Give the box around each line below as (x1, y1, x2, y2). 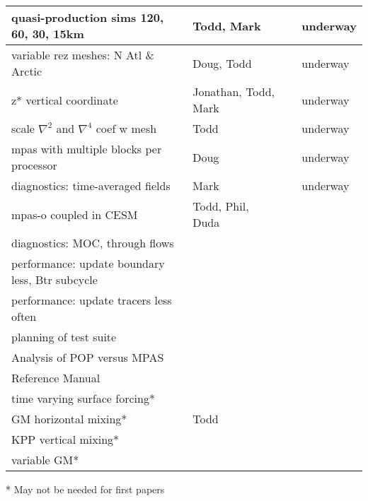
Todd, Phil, (192, 198, 249, 214)
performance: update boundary (11, 255, 165, 271)
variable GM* (11, 452, 79, 468)
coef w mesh (96, 120, 157, 136)
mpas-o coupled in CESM (11, 206, 138, 223)
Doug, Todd (192, 54, 252, 71)
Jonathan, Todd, (192, 83, 275, 100)
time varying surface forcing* (11, 390, 155, 406)
